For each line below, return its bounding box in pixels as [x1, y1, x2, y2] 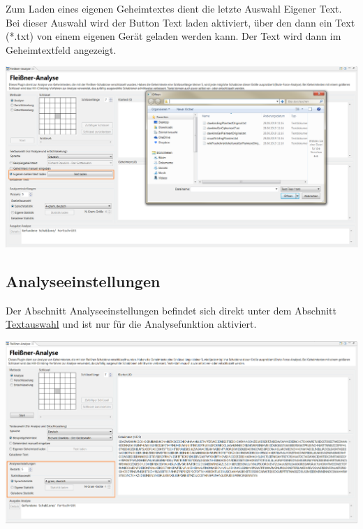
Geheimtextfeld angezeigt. [6, 42, 117, 57]
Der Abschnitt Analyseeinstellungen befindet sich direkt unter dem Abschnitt [6, 303, 336, 317]
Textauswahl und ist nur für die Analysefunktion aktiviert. [6, 317, 257, 331]
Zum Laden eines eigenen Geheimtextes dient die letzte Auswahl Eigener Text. [6, 1, 342, 15]
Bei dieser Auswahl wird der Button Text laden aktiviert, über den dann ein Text [6, 15, 355, 29]
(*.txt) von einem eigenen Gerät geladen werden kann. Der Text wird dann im [6, 29, 341, 43]
